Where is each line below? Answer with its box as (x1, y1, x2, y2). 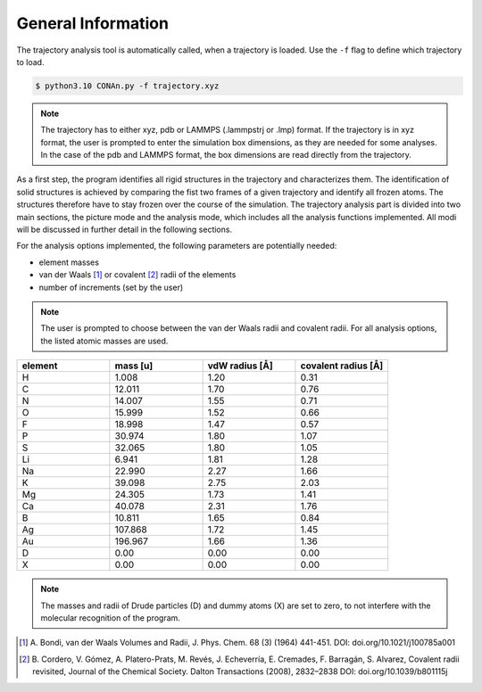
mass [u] (114, 359, 154, 372)
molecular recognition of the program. (40, 612, 180, 623)
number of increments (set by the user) (38, 282, 184, 292)
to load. (16, 56, 45, 67)
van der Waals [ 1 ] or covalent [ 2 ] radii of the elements (38, 269, 237, 280)
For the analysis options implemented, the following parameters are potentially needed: (16, 241, 337, 251)
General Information (16, 13, 170, 33)
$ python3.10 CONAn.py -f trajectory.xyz (35, 80, 220, 91)
